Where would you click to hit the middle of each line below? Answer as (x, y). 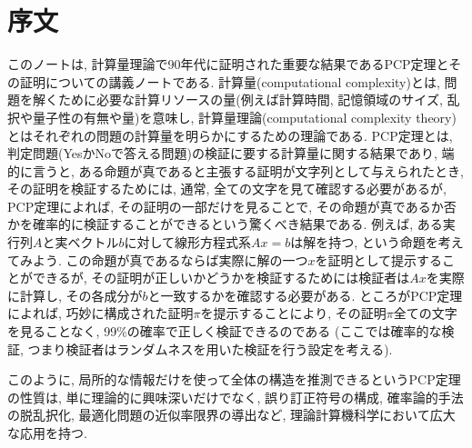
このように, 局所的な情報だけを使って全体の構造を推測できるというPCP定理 (234, 379)
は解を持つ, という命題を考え (377, 242)
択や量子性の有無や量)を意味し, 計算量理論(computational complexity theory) (232, 117)
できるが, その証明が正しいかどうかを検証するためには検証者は (221, 278)
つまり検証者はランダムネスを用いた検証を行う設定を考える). (210, 348)
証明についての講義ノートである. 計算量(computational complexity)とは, (230, 81)
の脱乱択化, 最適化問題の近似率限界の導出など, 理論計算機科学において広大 (231, 415)
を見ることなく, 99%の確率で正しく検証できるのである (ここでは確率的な (225, 331)
